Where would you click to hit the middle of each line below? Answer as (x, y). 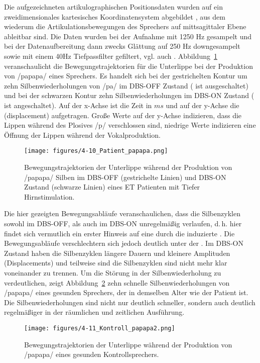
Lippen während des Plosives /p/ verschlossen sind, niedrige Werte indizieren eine (130, 125)
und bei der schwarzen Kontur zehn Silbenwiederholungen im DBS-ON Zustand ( (129, 95)
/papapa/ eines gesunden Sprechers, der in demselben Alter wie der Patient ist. (126, 292)
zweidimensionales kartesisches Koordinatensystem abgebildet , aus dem (115, 16)
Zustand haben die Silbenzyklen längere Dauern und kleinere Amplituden (117, 253)
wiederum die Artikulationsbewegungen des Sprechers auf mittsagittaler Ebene (125, 26)
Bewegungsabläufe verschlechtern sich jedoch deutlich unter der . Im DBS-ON (124, 243)
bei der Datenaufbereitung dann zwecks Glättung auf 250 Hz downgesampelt (122, 46)
